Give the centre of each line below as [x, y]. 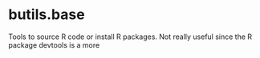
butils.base [47, 15]
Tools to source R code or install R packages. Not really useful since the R [130, 37]
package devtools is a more [54, 44]
